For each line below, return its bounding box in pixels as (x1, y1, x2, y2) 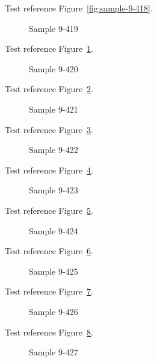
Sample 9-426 (29, 305, 78, 317)
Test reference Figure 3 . (5, 123, 93, 136)
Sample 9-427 (29, 346, 78, 358)
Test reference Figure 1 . (5, 42, 93, 55)
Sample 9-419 (29, 22, 78, 34)
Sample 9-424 (29, 224, 78, 237)
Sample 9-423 (29, 184, 78, 196)
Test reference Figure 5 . (5, 204, 93, 216)
